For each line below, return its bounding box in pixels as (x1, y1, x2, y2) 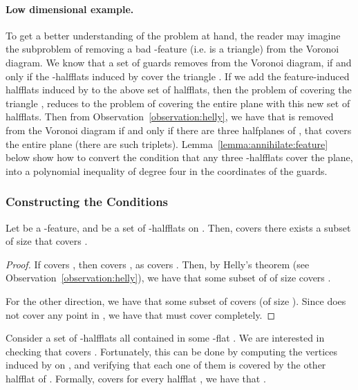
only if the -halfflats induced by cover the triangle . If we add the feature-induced (6, 68, 350, 83)
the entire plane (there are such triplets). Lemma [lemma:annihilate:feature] (6, 136, 328, 151)
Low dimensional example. (6, 1, 134, 16)
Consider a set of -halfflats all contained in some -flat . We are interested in (6, 331, 325, 345)
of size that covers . (6, 234, 88, 248)
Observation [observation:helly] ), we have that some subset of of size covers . (6, 270, 331, 285)
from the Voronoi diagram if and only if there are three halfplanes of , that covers (6, 122, 352, 137)
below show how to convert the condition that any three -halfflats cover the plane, (6, 150, 353, 165)
